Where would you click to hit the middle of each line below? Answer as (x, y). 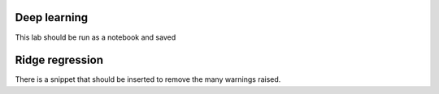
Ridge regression (59, 60)
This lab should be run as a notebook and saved (96, 37)
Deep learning (52, 17)
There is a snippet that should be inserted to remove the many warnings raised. (148, 79)
